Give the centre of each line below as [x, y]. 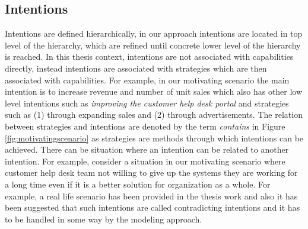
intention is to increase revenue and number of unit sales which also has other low [154, 91]
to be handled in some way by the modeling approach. [104, 219]
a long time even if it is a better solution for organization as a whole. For [138, 184]
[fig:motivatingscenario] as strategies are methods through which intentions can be [154, 138]
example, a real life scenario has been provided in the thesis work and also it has [151, 196]
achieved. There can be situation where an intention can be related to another [147, 149]
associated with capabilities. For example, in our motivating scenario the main [147, 80]
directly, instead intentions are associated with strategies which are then [136, 68]
